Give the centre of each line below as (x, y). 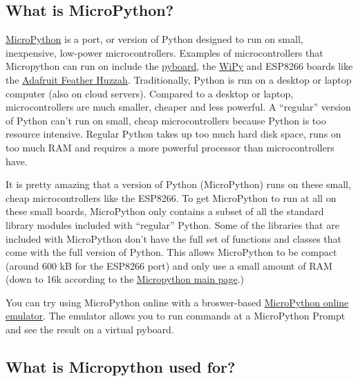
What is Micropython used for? (121, 367)
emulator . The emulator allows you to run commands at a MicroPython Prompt (176, 316)
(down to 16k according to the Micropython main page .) (125, 279)
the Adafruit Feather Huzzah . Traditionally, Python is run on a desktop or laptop (179, 79)
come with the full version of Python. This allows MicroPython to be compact (171, 252)
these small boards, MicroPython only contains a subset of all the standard (165, 211)
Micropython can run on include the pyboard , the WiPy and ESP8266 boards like (179, 66)
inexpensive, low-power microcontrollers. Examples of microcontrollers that (164, 52)
